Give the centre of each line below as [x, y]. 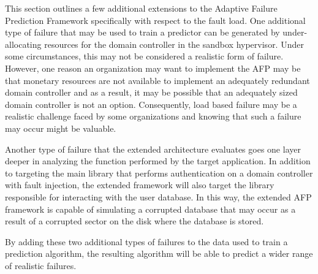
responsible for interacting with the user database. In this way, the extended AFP [158, 196]
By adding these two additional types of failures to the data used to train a [146, 241]
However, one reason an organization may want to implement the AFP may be [153, 68]
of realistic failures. [41, 265]
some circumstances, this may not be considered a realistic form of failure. [144, 56]
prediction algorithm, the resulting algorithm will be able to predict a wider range [159, 253]
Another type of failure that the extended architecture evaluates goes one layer [153, 149]
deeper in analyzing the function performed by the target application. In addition [158, 161]
